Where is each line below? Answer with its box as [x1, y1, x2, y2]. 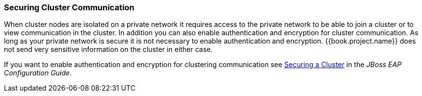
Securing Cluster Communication [4, 2, 135, 12]
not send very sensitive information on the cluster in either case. [4, 45, 213, 54]
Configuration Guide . [4, 69, 72, 77]
